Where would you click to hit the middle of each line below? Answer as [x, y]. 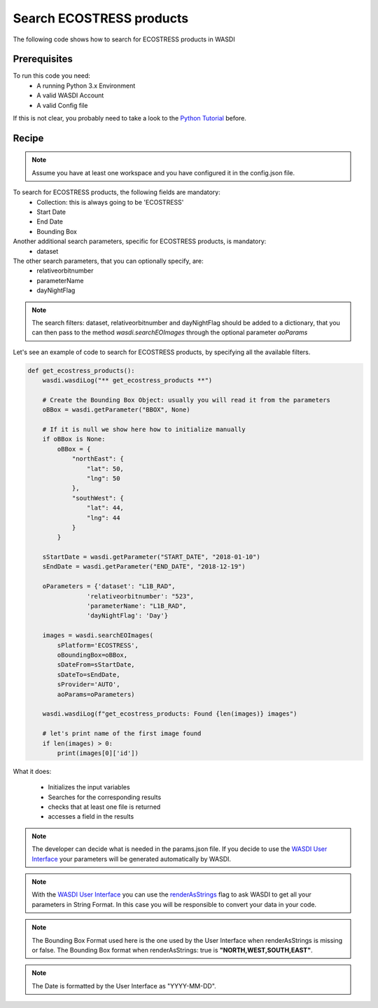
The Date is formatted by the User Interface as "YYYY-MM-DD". [124, 986]
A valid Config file [62, 105]
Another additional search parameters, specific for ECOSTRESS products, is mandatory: [140, 241]
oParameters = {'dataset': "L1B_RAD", [109, 586]
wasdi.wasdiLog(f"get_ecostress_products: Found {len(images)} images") [170, 714]
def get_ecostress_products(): [82, 370]
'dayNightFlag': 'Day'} [127, 616]
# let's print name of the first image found [122, 734]
